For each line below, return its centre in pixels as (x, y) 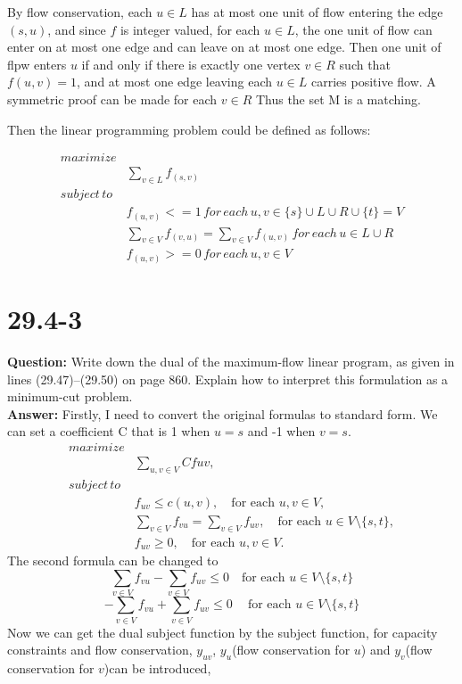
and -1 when (281, 431)
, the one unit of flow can (363, 29)
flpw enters (37, 64)
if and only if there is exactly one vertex (191, 64)
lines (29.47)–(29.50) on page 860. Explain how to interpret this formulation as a (228, 379)
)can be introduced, (157, 668)
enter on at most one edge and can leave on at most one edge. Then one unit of (224, 47)
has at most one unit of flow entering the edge (317, 12)
